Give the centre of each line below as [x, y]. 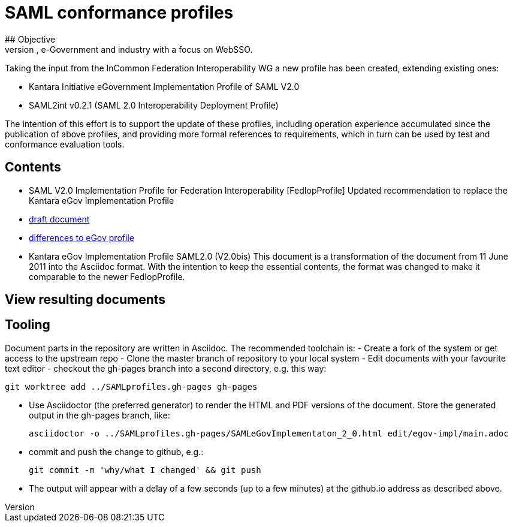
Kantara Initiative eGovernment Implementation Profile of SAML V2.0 [164, 86]
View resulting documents [85, 300]
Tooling [28, 325]
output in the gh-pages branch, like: [99, 415]
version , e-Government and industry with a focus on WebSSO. [129, 49]
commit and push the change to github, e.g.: [116, 451]
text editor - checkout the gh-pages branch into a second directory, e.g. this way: [166, 368]
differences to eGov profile [82, 237]
